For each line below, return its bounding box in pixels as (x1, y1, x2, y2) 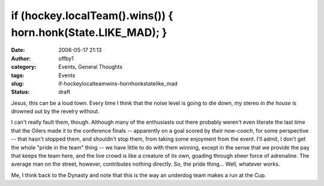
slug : (11, 80, 24, 87)
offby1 (58, 54, 74, 62)
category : (11, 63, 37, 71)
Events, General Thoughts (58, 63, 123, 71)
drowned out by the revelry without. (11, 108, 100, 115)
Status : (11, 89, 30, 96)
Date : (11, 47, 25, 54)
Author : (11, 54, 31, 62)
